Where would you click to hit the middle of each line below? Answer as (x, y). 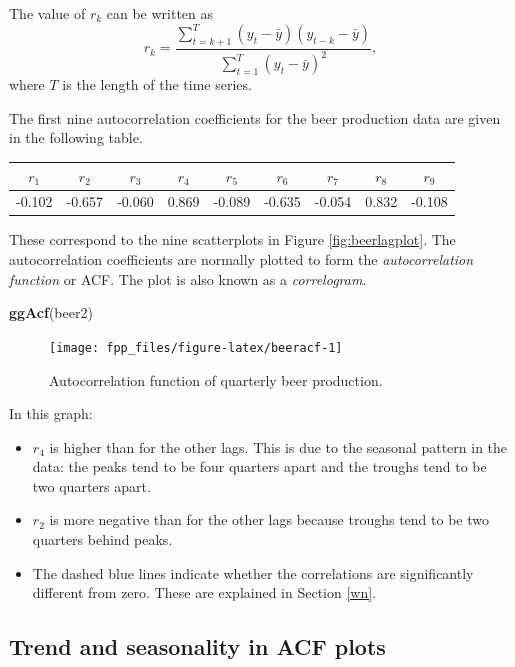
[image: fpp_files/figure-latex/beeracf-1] (196, 347)
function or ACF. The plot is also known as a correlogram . (188, 278)
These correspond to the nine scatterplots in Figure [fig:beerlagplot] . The (232, 239)
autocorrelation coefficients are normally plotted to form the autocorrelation (241, 259)
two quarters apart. (91, 485)
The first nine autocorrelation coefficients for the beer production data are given (255, 117)
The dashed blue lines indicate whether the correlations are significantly (253, 572)
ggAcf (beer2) (51, 312)
